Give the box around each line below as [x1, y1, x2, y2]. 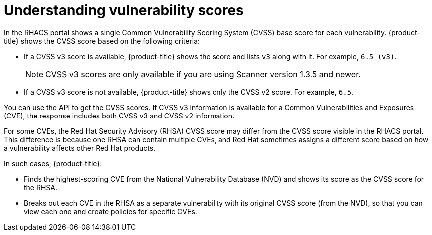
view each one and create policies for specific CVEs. [24, 207, 197, 216]
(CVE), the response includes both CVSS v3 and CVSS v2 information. [4, 111, 235, 120]
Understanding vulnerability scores [4, 2, 244, 19]
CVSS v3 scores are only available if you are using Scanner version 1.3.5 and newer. [45, 69, 361, 79]
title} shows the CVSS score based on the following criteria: [4, 36, 200, 45]
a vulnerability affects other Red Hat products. [4, 143, 156, 152]
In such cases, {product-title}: [4, 159, 102, 168]
